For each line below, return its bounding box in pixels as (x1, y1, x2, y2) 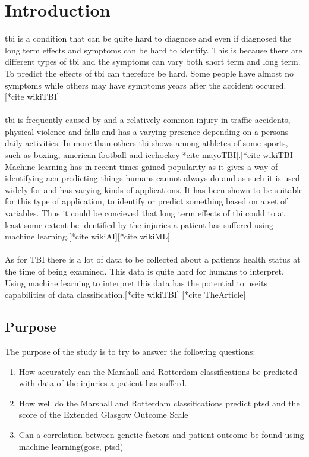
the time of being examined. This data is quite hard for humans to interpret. (5, 265, 284, 277)
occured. (256, 78, 286, 91)
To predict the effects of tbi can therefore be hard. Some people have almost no (5, 67, 294, 79)
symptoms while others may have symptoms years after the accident (5, 78, 253, 91)
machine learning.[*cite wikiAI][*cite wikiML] (5, 230, 170, 242)
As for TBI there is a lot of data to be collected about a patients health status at (5, 253, 301, 266)
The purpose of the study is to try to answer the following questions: (5, 345, 256, 357)
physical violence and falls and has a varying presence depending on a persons (5, 125, 289, 137)
